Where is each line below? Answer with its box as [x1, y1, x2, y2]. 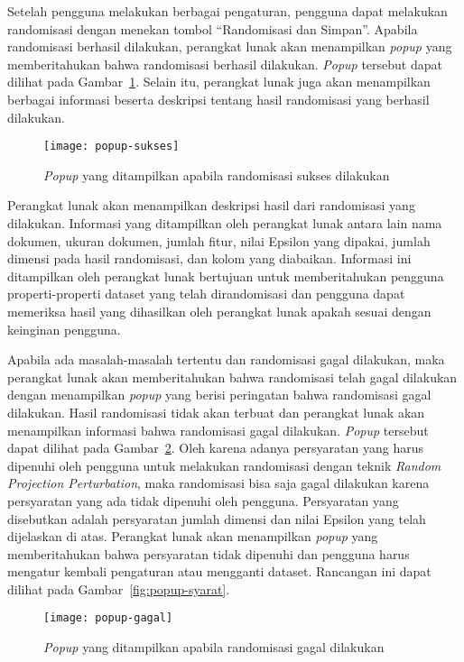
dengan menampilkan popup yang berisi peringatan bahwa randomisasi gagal [7, 385, 432, 404]
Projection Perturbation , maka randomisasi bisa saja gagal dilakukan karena [7, 474, 430, 492]
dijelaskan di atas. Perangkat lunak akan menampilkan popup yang [7, 527, 378, 546]
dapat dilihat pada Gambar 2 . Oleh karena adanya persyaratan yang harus [7, 438, 423, 457]
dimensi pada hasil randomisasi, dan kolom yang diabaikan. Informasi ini [7, 249, 412, 268]
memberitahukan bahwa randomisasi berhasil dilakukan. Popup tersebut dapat [7, 54, 442, 73]
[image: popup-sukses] [43, 140, 180, 153]
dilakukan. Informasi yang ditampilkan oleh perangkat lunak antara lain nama [7, 214, 442, 232]
